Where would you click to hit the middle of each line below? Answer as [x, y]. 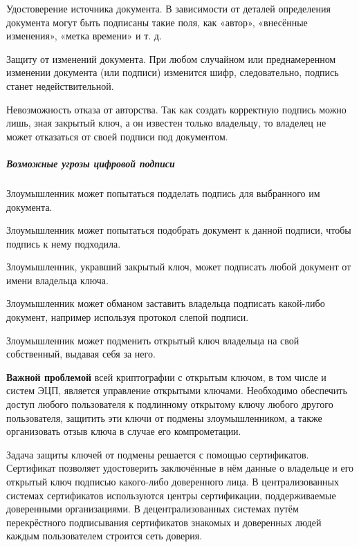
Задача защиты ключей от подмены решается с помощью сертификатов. [158, 454]
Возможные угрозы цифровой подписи [91, 163]
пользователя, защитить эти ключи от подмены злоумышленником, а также [164, 417]
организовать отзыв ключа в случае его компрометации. [124, 431]
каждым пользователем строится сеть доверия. [104, 536]
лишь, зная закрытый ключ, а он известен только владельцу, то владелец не [166, 123]
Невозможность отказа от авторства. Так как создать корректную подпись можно [176, 109]
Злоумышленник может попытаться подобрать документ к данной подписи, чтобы [179, 230]
